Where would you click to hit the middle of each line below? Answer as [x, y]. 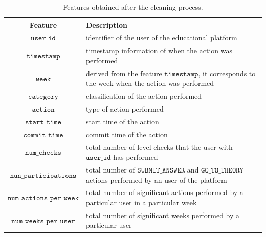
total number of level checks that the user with [159, 147]
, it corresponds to [227, 73]
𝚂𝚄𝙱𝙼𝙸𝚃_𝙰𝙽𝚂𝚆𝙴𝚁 [161, 170]
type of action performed [125, 109]
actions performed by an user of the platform [156, 179]
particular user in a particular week [141, 202]
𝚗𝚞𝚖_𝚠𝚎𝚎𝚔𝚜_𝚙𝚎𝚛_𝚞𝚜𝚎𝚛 [43, 221]
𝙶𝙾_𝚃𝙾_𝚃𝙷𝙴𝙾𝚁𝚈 [222, 170]
